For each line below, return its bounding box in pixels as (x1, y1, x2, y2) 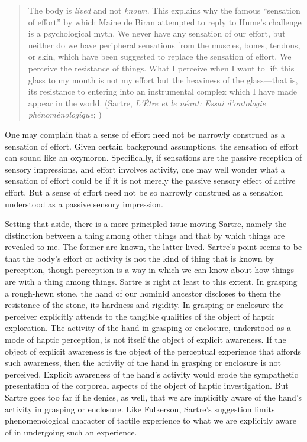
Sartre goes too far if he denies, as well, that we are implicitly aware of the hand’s (5, 391, 302, 403)
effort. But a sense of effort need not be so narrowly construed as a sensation (5, 186, 283, 198)
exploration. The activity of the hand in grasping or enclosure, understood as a (5, 321, 291, 334)
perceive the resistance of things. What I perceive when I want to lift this (28, 61, 295, 74)
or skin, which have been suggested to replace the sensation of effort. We (28, 50, 292, 63)
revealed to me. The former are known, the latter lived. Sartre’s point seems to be (5, 240, 302, 253)
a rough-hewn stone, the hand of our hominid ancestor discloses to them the (5, 287, 281, 299)
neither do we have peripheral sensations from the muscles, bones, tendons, (28, 38, 300, 51)
